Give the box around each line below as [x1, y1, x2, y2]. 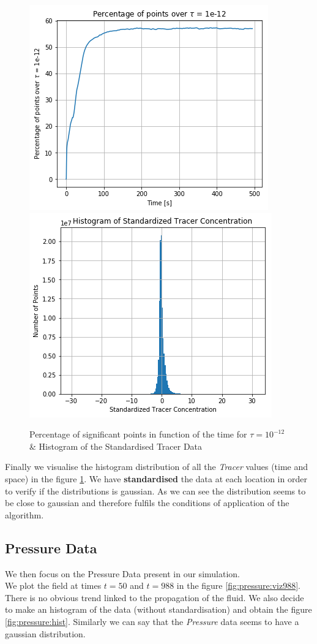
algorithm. [5, 508, 44, 521]
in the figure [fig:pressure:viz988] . [176, 579, 301, 592]
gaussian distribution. [5, 627, 86, 640]
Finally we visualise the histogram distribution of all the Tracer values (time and [5, 460, 308, 473]
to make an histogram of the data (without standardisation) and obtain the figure [5, 603, 312, 616]
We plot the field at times [5, 579, 102, 592]
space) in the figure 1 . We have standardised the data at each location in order [5, 472, 307, 485]
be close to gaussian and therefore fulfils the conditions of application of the [5, 496, 289, 509]
